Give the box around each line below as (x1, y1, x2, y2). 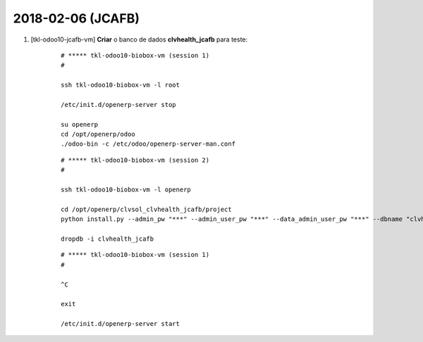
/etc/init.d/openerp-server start (61, 320, 180, 328)
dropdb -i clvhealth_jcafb (61, 234, 154, 243)
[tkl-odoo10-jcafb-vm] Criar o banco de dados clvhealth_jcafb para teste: (30, 35, 248, 44)
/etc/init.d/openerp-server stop (61, 101, 176, 108)
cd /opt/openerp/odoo (61, 130, 135, 139)
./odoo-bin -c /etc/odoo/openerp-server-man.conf (61, 140, 236, 148)
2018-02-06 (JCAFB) (13, 11, 140, 26)
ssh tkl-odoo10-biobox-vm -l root (61, 81, 180, 89)
